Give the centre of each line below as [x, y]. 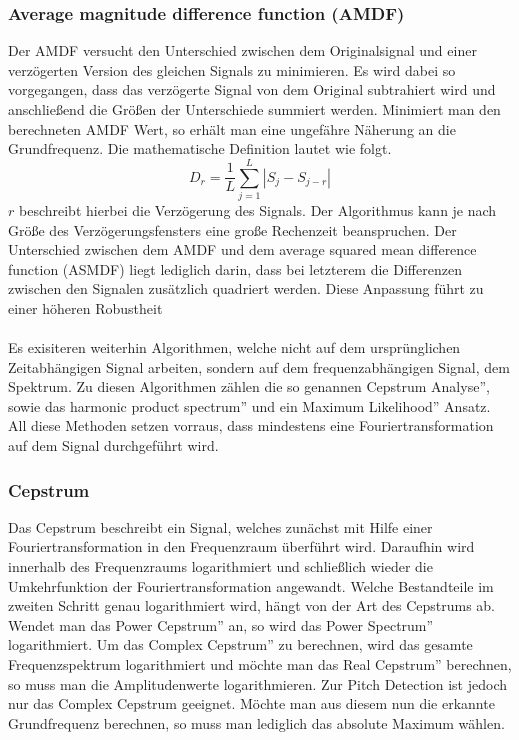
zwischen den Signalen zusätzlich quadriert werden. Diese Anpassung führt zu [246, 288]
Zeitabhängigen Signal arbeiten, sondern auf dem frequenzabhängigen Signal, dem [259, 366]
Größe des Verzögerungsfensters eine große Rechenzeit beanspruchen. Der [232, 229]
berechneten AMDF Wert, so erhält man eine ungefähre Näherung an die [232, 128]
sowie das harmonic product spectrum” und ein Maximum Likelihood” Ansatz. [249, 405]
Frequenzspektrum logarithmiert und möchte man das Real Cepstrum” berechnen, [260, 664]
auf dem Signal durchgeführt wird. [113, 445]
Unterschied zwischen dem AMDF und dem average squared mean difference [242, 249]
